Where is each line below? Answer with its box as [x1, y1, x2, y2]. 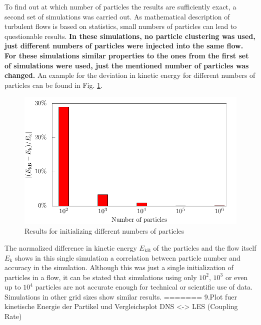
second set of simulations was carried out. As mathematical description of [4, 11, 230, 21]
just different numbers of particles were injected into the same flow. [4, 40, 243, 51]
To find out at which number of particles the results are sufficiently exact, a [4, 1, 236, 11]
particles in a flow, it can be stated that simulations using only [4, 272, 197, 282]
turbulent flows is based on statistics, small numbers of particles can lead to [4, 21, 237, 31]
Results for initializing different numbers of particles [24, 226, 184, 236]
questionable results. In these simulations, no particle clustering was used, [4, 30, 255, 41]
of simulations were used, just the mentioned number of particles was [4, 60, 249, 70]
